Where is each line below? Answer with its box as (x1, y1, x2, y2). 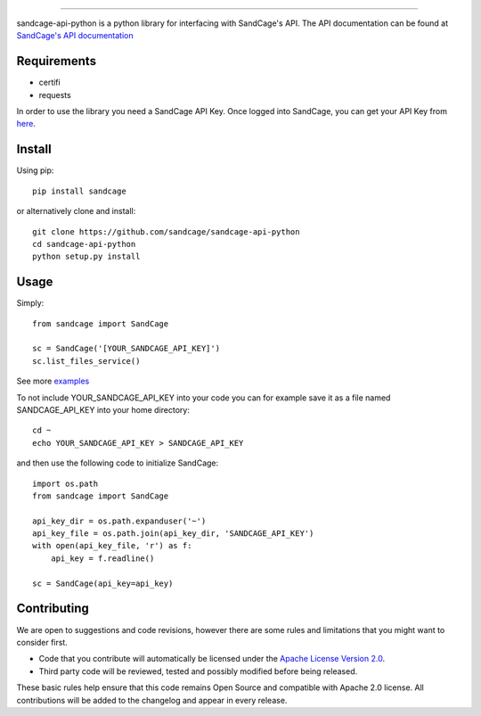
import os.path (32, 478, 99, 489)
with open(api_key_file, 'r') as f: (32, 540, 192, 551)
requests (38, 89, 71, 100)
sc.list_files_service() (32, 356, 141, 366)
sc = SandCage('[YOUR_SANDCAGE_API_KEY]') (32, 343, 221, 354)
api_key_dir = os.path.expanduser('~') (32, 515, 207, 526)
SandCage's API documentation (16, 30, 134, 41)
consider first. (16, 637, 69, 647)
